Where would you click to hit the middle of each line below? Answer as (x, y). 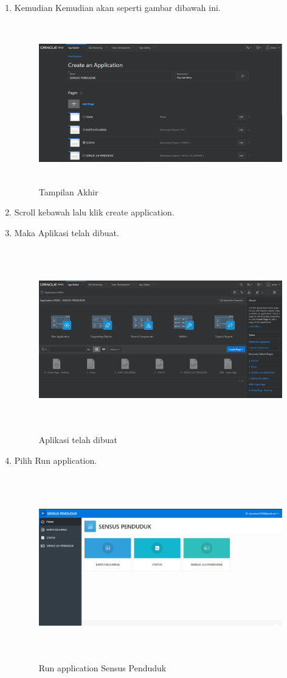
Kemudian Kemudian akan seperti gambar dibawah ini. (117, 7)
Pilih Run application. (56, 460)
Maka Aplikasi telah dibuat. (67, 232)
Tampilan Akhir (68, 191)
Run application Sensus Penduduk (102, 667)
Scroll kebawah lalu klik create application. (94, 212)
